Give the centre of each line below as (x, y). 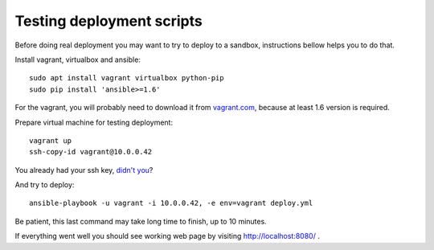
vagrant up (51, 140)
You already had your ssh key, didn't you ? (84, 170)
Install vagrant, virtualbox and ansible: (78, 59)
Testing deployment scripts (108, 21)
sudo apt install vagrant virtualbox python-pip (127, 78)
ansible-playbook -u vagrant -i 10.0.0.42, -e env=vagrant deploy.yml (171, 203)
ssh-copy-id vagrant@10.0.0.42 (91, 152)
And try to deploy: (45, 185)
